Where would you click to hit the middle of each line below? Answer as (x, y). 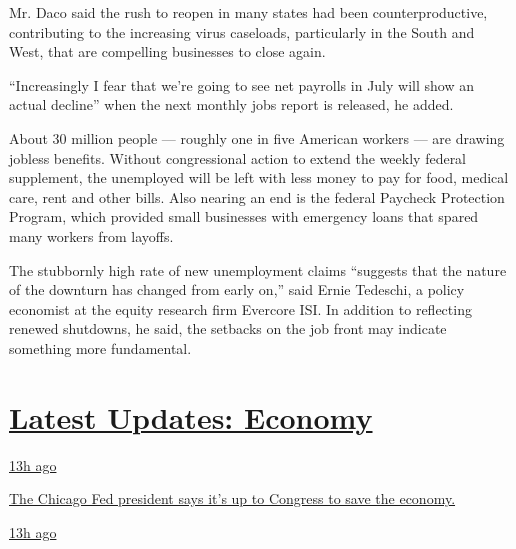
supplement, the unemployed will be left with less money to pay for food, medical (259, 177)
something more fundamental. (100, 347)
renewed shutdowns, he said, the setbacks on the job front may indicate (228, 328)
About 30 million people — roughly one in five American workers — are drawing (257, 137)
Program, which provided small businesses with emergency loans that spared (244, 216)
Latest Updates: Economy (191, 416)
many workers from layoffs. (91, 235)
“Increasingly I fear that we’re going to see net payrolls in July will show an (241, 84)
